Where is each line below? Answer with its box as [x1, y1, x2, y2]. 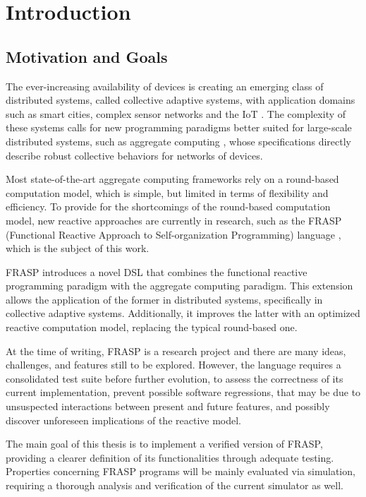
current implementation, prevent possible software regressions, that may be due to [6, 385, 361, 400]
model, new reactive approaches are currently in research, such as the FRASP [6, 212, 342, 227]
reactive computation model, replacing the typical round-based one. [6, 320, 298, 335]
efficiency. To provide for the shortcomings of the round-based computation [6, 199, 331, 214]
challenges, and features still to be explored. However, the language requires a [6, 357, 341, 372]
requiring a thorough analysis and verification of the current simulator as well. [6, 478, 343, 493]
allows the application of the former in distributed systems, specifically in [6, 292, 323, 306]
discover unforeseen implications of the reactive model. [6, 412, 241, 427]
